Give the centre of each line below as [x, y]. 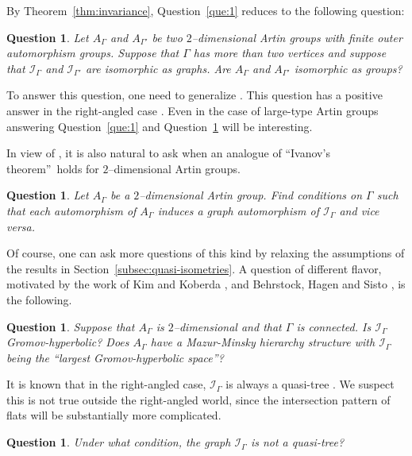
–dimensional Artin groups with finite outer [297, 37]
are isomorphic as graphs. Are [158, 68]
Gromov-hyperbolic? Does [68, 342]
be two [167, 37]
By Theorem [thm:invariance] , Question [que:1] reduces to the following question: [206, 10]
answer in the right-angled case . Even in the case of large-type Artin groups [193, 110]
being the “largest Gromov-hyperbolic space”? [115, 357]
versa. [21, 226]
